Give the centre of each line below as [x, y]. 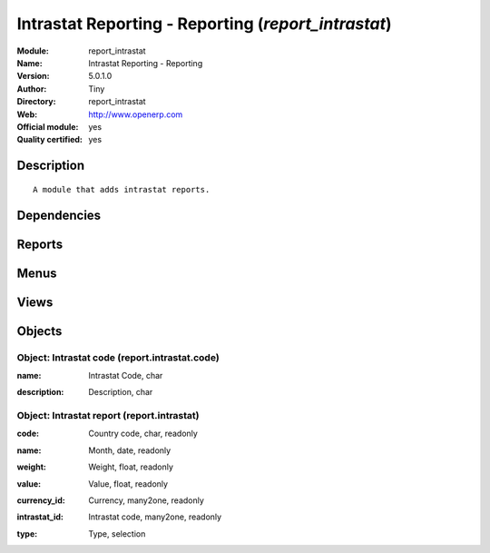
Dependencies [59, 215]
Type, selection [117, 533]
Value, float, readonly [128, 484]
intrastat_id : [40, 517]
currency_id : [41, 500]
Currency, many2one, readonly [146, 500]
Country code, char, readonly [143, 434]
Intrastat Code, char [126, 375]
